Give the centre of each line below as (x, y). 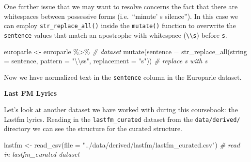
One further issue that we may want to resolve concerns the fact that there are (121, 6)
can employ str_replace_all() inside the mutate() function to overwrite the (120, 25)
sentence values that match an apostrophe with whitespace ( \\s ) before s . (116, 35)
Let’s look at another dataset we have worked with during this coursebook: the (121, 109)
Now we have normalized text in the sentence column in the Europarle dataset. (123, 77)
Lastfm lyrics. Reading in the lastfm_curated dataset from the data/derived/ (122, 119)
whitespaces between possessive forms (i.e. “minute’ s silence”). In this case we (121, 16)
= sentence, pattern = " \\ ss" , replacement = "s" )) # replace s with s (106, 61)
